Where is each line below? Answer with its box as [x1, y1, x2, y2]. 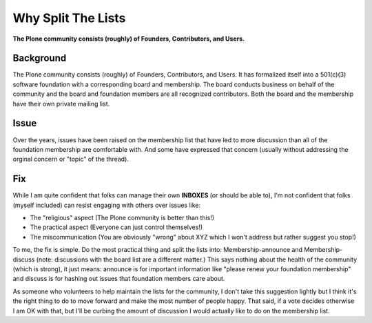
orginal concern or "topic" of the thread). [12, 155, 129, 164]
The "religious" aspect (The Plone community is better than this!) [30, 214, 215, 222]
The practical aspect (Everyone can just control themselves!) [30, 223, 203, 231]
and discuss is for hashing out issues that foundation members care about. [12, 275, 225, 283]
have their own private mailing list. [12, 99, 110, 108]
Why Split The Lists [12, 10, 126, 26]
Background [12, 52, 67, 64]
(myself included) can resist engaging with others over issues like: [12, 201, 201, 209]
